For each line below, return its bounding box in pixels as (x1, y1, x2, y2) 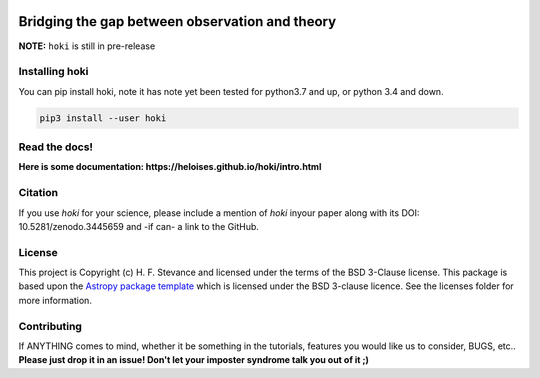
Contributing (18, 319, 82, 333)
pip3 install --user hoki (39, 112, 167, 124)
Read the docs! (18, 140, 94, 154)
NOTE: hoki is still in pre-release (18, 40, 156, 52)
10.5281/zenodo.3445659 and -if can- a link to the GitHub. (18, 220, 260, 232)
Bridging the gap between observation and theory (18, 13, 337, 30)
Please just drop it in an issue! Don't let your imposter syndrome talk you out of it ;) (18, 354, 370, 366)
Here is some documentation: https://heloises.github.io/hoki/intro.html (18, 161, 322, 173)
